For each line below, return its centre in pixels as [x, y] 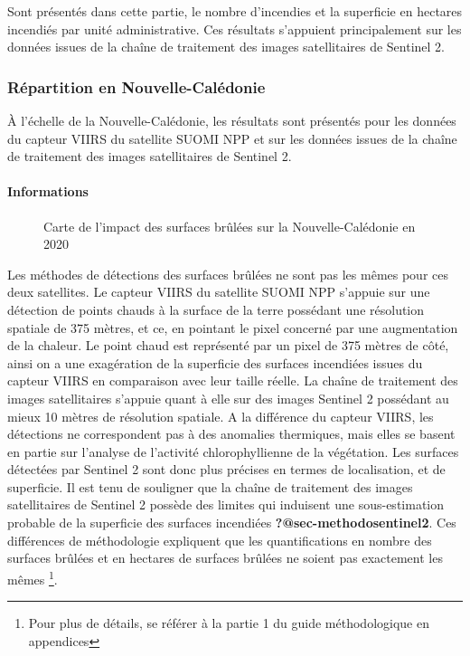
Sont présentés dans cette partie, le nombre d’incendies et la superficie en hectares [235, 11]
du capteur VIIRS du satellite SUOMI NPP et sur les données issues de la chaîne [232, 138]
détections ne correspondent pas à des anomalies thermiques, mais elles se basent [231, 434]
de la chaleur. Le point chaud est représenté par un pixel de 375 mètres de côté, [228, 345]
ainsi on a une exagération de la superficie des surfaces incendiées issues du [215, 362]
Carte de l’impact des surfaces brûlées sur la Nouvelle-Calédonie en [230, 226]
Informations [48, 191]
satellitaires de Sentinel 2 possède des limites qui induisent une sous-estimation [226, 504]
